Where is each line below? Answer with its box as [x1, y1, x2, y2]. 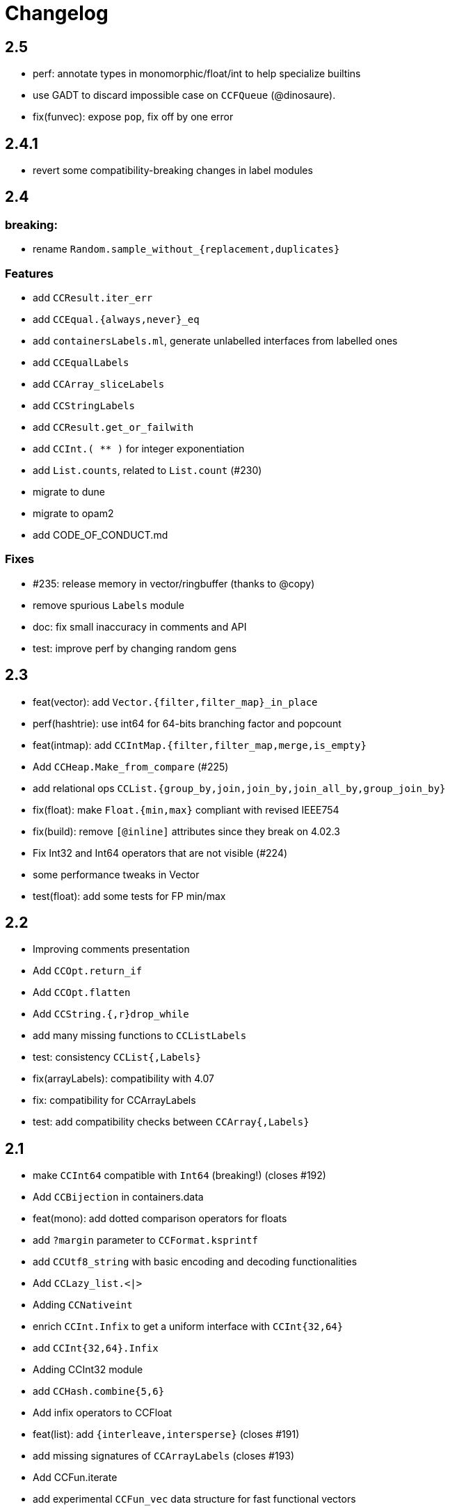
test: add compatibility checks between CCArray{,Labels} [33, 1116, 310, 1128]
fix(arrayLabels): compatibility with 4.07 [33, 1073, 214, 1085]
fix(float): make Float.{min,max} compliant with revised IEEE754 [33, 803, 339, 816]
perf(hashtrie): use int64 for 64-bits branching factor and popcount [33, 717, 341, 729]
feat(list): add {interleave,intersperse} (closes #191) [33, 1428, 300, 1441]
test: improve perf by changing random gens [33, 642, 237, 654]
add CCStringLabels [33, 399, 135, 411]
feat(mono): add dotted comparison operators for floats [33, 1212, 287, 1225]
